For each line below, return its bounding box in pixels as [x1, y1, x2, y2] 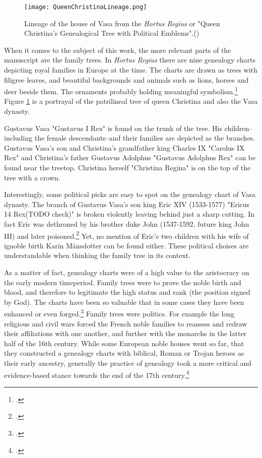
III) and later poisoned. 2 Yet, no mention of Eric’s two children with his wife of [4, 229, 249, 241]
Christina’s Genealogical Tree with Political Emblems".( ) [24, 28, 200, 38]
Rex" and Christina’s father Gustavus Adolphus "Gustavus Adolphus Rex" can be [4, 152, 256, 163]
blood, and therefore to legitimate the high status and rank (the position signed [4, 287, 250, 297]
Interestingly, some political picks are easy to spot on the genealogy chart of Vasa [4, 189, 256, 200]
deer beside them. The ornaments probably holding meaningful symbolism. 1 [4, 85, 238, 96]
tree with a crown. [4, 172, 60, 182]
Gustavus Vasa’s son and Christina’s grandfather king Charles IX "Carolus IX [4, 142, 245, 153]
